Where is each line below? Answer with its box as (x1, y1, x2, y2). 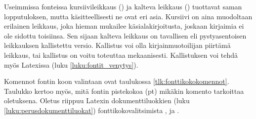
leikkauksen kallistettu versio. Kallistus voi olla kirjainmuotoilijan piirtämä (4, 40, 231, 50)
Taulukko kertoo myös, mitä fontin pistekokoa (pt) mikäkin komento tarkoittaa (4, 85, 244, 96)
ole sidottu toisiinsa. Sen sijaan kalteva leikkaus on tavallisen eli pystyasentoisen (4, 30, 247, 40)
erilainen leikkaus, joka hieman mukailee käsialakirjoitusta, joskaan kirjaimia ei (4, 21, 244, 31)
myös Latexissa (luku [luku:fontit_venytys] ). (4, 59, 138, 70)
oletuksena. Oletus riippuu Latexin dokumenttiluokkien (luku (4, 95, 190, 106)
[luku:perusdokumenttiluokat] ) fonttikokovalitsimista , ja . (4, 105, 179, 115)
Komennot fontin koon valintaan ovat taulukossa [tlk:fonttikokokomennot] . (4, 76, 229, 86)
